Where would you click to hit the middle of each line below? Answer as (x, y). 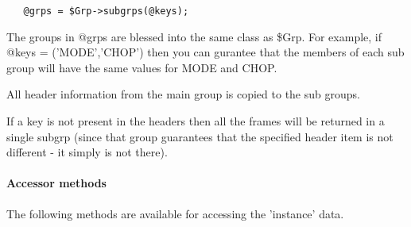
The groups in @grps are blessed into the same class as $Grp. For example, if (194, 36)
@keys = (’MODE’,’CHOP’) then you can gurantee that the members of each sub (205, 52)
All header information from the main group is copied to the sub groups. (183, 94)
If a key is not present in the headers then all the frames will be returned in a (196, 121)
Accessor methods (56, 183)
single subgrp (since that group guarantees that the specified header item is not (200, 136)
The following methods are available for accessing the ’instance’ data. (175, 213)
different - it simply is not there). (87, 152)
